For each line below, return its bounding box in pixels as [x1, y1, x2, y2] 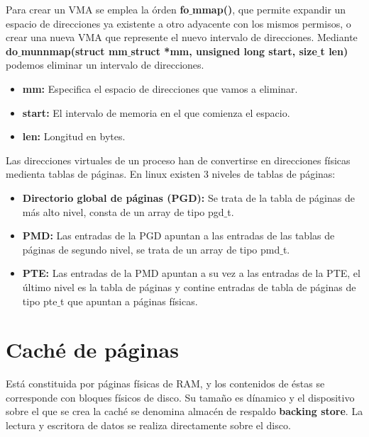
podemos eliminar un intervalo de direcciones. [6, 57, 204, 72]
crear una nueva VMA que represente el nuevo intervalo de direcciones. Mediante [6, 30, 358, 45]
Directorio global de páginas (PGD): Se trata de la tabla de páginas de [22, 190, 355, 205]
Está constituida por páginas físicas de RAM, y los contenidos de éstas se [6, 376, 325, 391]
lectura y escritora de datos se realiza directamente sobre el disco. [6, 418, 291, 432]
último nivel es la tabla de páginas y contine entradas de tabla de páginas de [22, 279, 356, 294]
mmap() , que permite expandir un [192, 2, 346, 16]
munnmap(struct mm [21, 43, 128, 58]
